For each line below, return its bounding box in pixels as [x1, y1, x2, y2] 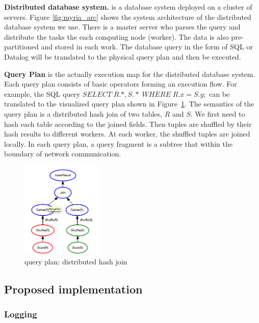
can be [209, 88, 230, 99]
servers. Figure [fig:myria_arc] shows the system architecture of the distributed [4, 11, 251, 22]
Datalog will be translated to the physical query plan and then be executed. [4, 51, 241, 62]
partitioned [4, 41, 39, 52]
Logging [4, 308, 37, 320]
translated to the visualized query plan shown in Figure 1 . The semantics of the [4, 98, 254, 109]
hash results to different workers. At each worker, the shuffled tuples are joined [4, 128, 250, 139]
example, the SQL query [4, 88, 81, 99]
